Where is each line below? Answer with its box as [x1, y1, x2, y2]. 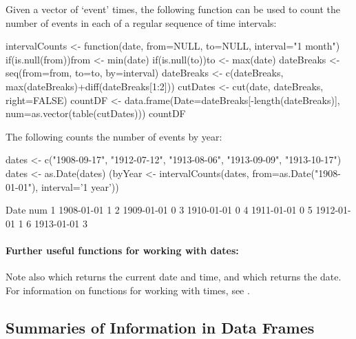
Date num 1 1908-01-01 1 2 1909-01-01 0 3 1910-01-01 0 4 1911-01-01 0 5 [6, 203, 313, 217]
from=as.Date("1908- [252, 165, 341, 180]
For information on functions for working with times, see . [6, 282, 250, 297]
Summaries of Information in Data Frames [6, 316, 315, 338]
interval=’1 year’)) [41, 179, 119, 194]
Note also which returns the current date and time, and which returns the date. [6, 269, 342, 284]
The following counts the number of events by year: [6, 129, 222, 143]
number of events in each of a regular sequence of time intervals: [6, 15, 277, 30]
